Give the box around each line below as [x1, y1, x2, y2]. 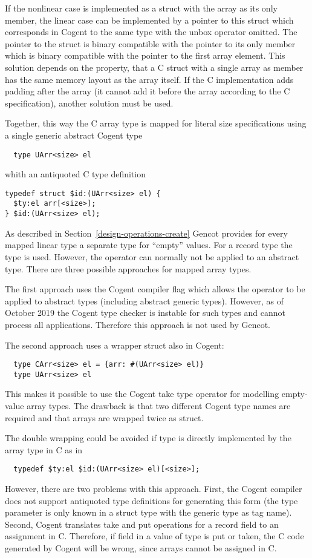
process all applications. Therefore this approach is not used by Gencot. [5, 318, 270, 330]
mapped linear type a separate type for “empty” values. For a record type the [5, 238, 293, 251]
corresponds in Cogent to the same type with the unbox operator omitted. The [5, 25, 297, 38]
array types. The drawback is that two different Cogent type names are [27, 399, 291, 412]
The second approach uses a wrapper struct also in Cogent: [5, 338, 224, 351]
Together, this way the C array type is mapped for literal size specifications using [5, 117, 307, 130]
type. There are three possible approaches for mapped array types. [5, 262, 252, 275]
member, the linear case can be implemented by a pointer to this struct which [5, 13, 294, 26]
